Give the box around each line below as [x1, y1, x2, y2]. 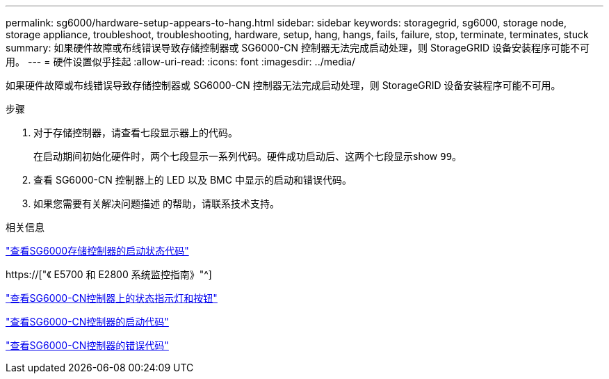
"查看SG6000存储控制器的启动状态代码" [6, 245, 189, 257]
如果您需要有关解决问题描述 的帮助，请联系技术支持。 [33, 197, 279, 209]
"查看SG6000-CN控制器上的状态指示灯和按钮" [6, 292, 218, 304]
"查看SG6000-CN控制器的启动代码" [6, 316, 169, 328]
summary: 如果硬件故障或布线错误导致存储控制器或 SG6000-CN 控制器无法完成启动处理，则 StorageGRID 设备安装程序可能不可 [6, 42, 590, 54]
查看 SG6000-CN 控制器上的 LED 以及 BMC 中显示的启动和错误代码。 [33, 174, 352, 186]
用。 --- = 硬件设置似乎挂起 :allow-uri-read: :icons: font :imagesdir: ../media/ [6, 56, 356, 67]
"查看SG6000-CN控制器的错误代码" [6, 339, 169, 351]
